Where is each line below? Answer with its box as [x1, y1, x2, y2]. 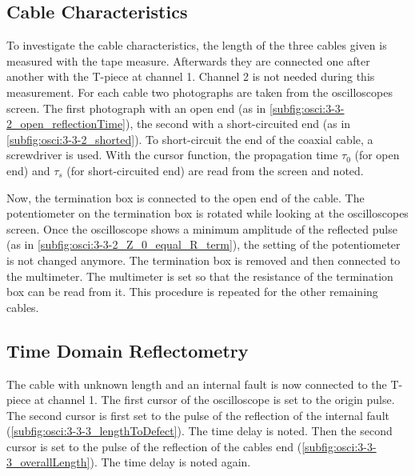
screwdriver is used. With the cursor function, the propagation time [6, 146, 338, 163]
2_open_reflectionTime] [6, 115, 126, 132]
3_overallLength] [6, 454, 90, 470]
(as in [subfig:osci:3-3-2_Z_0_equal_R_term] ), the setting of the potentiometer [6, 236, 401, 253]
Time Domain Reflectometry [6, 338, 249, 362]
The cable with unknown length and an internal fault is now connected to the [6, 375, 387, 392]
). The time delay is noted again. [90, 454, 251, 470]
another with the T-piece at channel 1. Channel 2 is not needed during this [6, 68, 375, 85]
